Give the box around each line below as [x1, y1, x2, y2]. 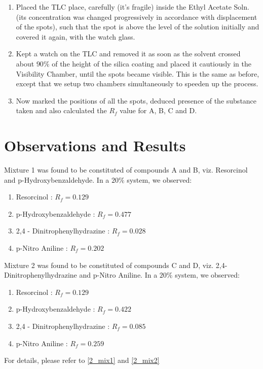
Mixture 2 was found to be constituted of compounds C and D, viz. [4, 259, 214, 270]
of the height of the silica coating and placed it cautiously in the [52, 58, 251, 69]
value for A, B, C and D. [120, 105, 197, 116]
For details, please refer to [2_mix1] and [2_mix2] [4, 355, 160, 365]
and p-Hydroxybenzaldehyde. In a [4, 174, 109, 185]
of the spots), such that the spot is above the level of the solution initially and [16, 21, 259, 32]
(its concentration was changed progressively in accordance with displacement [16, 11, 257, 22]
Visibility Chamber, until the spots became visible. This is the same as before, [16, 68, 259, 79]
